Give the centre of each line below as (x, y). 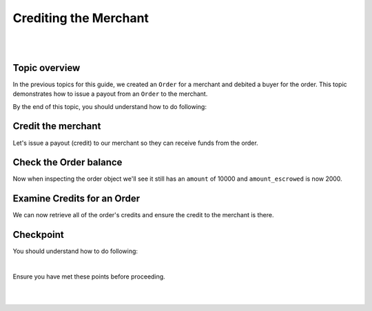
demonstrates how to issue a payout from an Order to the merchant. (110, 94)
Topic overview (46, 68)
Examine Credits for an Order (76, 199)
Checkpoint (39, 235)
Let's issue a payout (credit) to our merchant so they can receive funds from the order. (135, 143)
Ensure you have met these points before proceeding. (89, 277)
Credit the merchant (57, 127)
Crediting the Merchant (81, 18)
